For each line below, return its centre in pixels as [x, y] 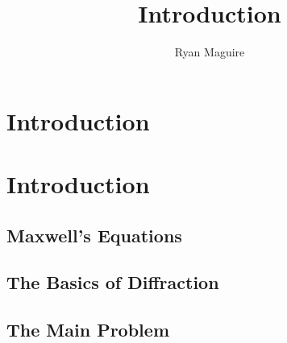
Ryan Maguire [210, 52]
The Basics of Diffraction [113, 282]
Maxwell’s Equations [94, 235]
